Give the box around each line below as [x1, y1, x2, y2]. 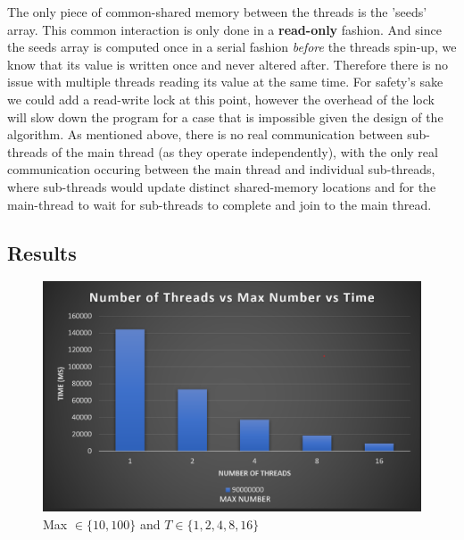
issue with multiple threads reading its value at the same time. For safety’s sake [7, 72, 443, 91]
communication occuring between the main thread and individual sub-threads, [7, 160, 435, 179]
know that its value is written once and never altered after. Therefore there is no [7, 54, 448, 73]
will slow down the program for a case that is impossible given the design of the [7, 107, 443, 126]
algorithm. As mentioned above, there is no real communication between [7, 125, 403, 144]
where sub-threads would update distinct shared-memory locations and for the [7, 177, 436, 195]
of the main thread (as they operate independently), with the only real [51, 142, 438, 161]
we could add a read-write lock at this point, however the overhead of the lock [7, 89, 435, 108]
